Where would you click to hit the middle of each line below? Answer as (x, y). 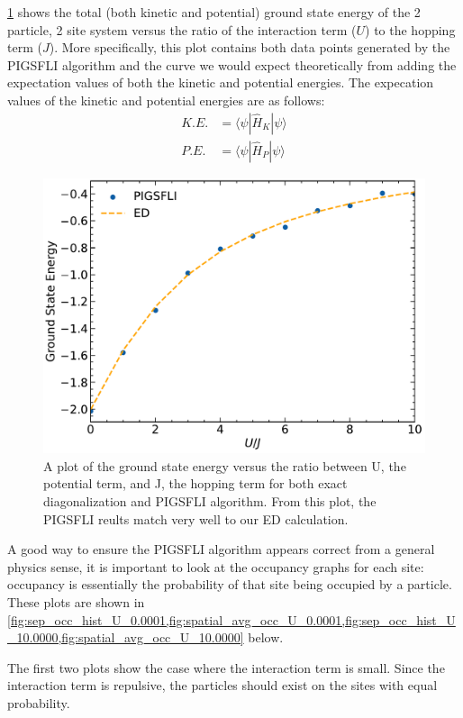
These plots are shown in (76, 601)
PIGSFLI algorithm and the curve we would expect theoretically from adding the (232, 64)
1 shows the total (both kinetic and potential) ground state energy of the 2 (214, 12)
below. (266, 637)
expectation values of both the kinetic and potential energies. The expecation (221, 82)
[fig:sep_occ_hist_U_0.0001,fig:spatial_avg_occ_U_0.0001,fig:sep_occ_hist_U (231, 619)
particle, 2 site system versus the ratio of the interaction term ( (182, 29)
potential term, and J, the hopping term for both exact (195, 483)
